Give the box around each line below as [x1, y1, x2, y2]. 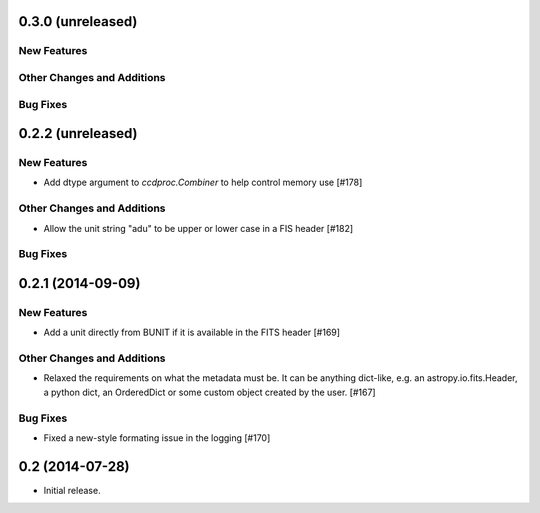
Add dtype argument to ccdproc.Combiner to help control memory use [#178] [43, 176, 363, 189]
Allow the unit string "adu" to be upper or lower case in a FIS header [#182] [43, 222, 354, 234]
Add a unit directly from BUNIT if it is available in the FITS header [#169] [43, 326, 340, 339]
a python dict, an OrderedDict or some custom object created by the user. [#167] [43, 386, 376, 398]
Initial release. [43, 484, 101, 496]
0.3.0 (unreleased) [18, 13, 138, 30]
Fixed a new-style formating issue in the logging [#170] [43, 432, 271, 444]
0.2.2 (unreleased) [18, 125, 139, 142]
